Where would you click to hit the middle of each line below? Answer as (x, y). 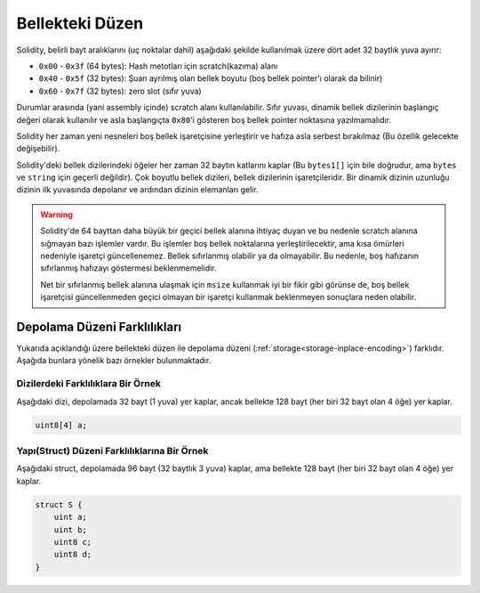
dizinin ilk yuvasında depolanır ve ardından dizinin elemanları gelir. (137, 190)
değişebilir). (38, 149)
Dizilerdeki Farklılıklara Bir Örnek (89, 384)
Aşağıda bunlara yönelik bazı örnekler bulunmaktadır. (114, 361)
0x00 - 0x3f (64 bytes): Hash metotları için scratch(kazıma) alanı (158, 66)
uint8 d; (73, 555)
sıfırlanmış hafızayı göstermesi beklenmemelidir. (128, 268)
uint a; (71, 517)
